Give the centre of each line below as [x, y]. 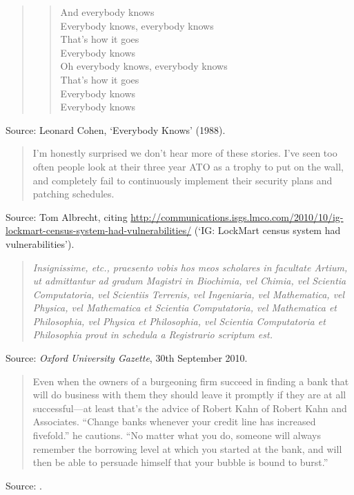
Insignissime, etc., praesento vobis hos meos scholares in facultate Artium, [190, 267]
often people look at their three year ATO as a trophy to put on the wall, [188, 166]
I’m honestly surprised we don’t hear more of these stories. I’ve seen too [185, 153]
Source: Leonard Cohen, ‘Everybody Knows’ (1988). [116, 129]
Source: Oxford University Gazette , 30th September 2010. [127, 358]
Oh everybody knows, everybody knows [144, 66]
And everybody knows [107, 12]
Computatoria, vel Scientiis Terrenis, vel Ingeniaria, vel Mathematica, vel [189, 294]
